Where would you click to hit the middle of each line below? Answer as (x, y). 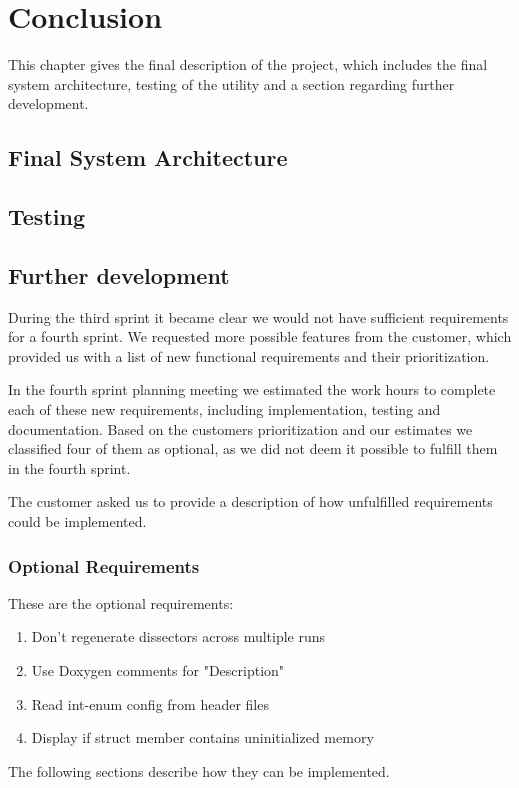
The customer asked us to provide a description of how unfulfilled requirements (250, 501)
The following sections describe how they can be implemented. (199, 770)
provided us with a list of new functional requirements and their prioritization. (249, 355)
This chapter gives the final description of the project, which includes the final (248, 64)
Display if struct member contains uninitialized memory (202, 737)
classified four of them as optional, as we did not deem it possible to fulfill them (253, 448)
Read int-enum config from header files (150, 703)
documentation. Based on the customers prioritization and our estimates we (240, 428)
